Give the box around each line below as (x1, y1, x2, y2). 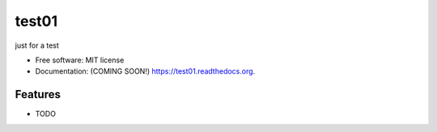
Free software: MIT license (35, 55, 125, 65)
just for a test (15, 40, 60, 50)
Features (15, 87, 61, 101)
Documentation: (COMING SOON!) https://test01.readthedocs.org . (35, 66, 256, 76)
